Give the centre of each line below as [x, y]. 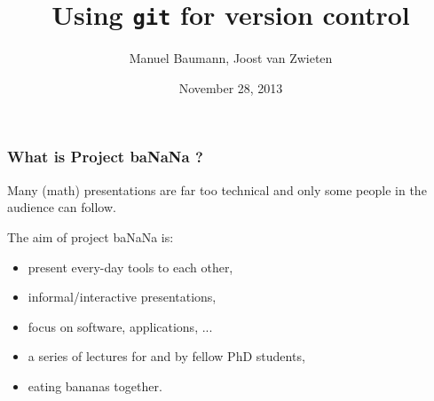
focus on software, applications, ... [120, 326]
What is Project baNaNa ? [105, 157]
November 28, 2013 [231, 87]
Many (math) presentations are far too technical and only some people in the [217, 189]
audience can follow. [62, 207]
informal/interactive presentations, [122, 297]
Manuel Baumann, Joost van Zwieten [231, 58]
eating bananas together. [95, 385]
